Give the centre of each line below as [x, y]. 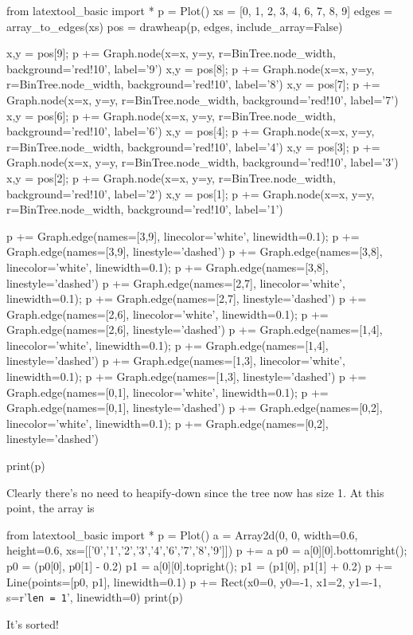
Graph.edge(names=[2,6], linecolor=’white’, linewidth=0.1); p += [168, 314]
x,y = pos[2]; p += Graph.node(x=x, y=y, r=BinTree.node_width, [171, 177]
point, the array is [51, 508]
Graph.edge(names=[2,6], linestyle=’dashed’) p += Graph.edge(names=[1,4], [195, 329]
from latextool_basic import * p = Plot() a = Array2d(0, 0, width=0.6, [182, 534]
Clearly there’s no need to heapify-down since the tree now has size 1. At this [195, 492]
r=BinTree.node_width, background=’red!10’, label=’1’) [145, 209]
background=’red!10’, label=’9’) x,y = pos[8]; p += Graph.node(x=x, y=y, [191, 68]
